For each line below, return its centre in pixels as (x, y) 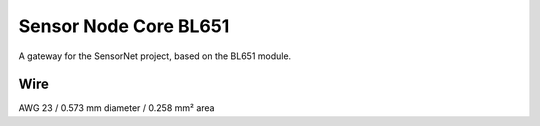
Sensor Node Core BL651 (124, 26)
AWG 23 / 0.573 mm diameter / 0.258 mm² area (116, 108)
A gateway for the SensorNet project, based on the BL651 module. (155, 56)
